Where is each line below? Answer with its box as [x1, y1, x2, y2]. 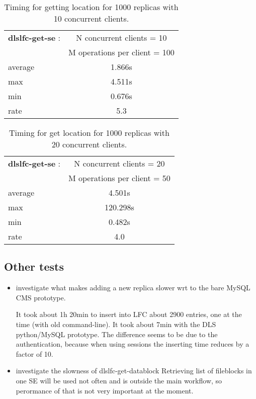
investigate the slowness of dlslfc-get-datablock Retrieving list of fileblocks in [16, 365, 252, 376]
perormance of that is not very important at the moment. [16, 385, 194, 395]
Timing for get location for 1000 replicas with [9, 127, 169, 138]
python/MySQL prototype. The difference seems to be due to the [16, 329, 218, 339]
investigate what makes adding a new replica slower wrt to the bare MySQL [16, 282, 250, 293]
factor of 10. [16, 348, 53, 359]
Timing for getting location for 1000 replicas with [4, 1, 179, 13]
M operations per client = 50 [68, 172, 170, 184]
